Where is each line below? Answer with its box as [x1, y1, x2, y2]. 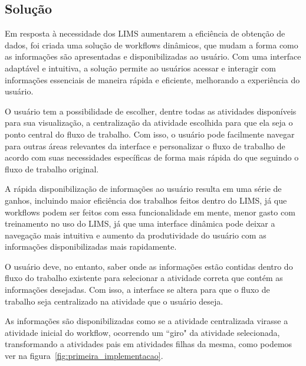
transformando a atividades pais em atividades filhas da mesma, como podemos [5, 338, 292, 350]
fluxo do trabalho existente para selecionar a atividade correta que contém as [5, 272, 283, 284]
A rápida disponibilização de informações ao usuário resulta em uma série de [5, 182, 282, 195]
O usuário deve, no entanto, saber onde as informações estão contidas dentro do [5, 260, 293, 272]
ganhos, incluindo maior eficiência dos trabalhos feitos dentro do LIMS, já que [5, 194, 287, 206]
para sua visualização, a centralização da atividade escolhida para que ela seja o [5, 116, 293, 129]
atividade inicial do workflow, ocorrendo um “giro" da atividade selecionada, [5, 326, 280, 338]
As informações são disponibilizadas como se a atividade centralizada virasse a [5, 315, 288, 327]
